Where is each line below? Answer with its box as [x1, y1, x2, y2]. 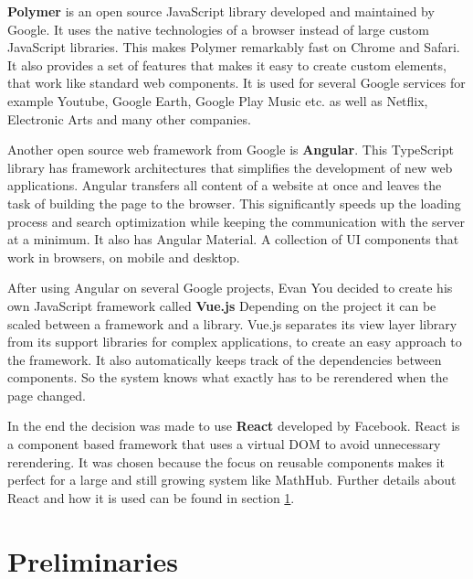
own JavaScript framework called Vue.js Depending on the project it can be [7, 295, 436, 315]
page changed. [7, 385, 86, 404]
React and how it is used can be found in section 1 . [7, 488, 295, 507]
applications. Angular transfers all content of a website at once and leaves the [7, 176, 442, 195]
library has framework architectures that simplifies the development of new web [7, 157, 453, 177]
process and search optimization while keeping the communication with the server [7, 211, 465, 231]
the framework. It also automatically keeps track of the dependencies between [7, 349, 442, 369]
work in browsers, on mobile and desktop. [7, 247, 240, 266]
